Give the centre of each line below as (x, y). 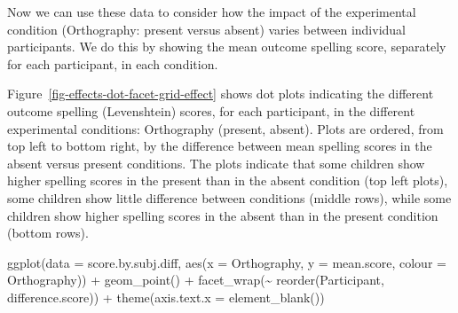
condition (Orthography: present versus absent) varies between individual (207, 29)
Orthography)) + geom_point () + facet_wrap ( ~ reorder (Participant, (196, 280)
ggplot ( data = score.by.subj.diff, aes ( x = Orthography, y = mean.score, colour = (227, 262)
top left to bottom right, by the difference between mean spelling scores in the (220, 146)
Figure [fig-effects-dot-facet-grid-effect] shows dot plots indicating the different (221, 94)
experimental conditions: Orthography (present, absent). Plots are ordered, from (225, 128)
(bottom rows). (48, 233)
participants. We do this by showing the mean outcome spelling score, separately (227, 47)
